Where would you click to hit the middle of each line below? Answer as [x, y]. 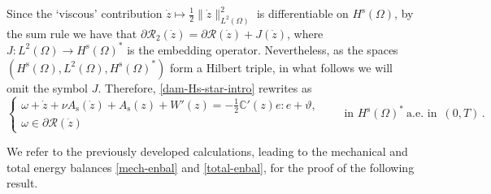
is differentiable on [302, 13]
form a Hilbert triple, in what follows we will [281, 67]
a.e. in [422, 114]
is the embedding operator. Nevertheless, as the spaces [263, 49]
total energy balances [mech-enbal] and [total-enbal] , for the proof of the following [211, 167]
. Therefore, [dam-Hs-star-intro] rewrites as [205, 87]
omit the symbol [48, 87]
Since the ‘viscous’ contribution [85, 13]
